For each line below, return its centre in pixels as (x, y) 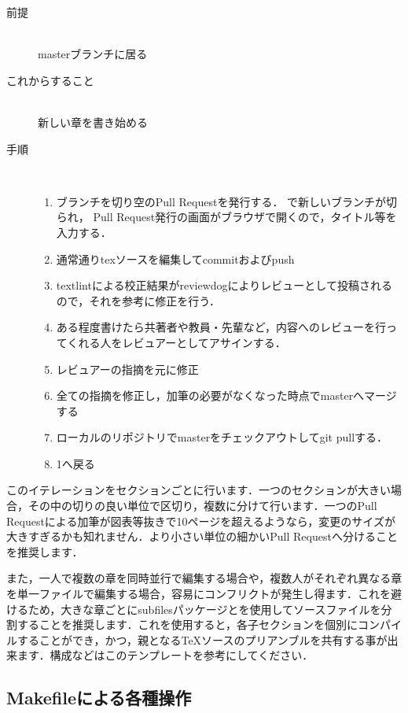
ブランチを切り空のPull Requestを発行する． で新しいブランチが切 (227, 201)
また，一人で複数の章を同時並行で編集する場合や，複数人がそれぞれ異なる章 (204, 578)
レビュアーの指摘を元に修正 (127, 369)
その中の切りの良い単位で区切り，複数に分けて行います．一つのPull (202, 506)
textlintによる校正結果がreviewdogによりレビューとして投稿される (224, 285)
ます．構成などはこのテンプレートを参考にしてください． (165, 655)
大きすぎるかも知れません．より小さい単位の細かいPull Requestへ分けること (202, 536)
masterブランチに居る (93, 54)
